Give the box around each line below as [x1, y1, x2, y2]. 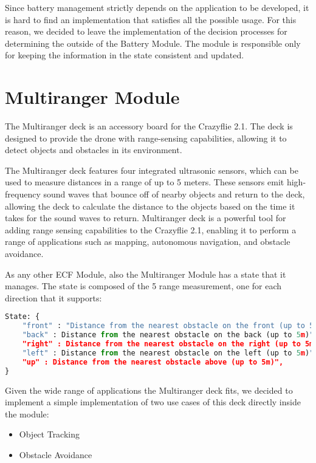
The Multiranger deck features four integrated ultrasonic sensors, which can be [5, 163, 298, 176]
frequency [5, 188, 41, 201]
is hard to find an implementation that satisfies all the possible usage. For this [5, 13, 297, 26]
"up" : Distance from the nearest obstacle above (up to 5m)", [22, 357, 284, 366]
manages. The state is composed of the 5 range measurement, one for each [5, 280, 282, 292]
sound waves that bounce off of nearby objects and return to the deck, [43, 188, 305, 201]
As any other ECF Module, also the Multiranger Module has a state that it [5, 267, 286, 280]
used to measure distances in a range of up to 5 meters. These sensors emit [5, 176, 284, 188]
